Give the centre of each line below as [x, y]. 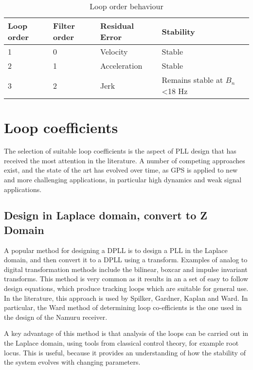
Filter [64, 26]
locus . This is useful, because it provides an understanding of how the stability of [125, 352]
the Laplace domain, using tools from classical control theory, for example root [121, 343]
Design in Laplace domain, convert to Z [106, 215]
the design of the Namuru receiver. [56, 317]
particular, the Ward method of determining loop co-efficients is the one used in [123, 307]
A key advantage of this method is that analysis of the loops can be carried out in [126, 333]
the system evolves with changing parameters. [72, 362]
